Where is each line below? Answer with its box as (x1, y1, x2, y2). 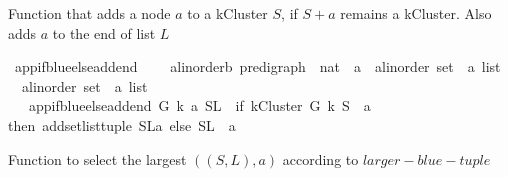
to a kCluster (187, 3, 268, 23)
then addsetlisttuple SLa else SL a (8, 114, 236, 135)
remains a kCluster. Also (340, 3, 492, 23)
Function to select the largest (8, 148, 187, 169)
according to (282, 148, 359, 169)
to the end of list (52, 22, 156, 43)
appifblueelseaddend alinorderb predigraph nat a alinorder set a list (14, 56, 501, 77)
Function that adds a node (8, 3, 171, 23)
